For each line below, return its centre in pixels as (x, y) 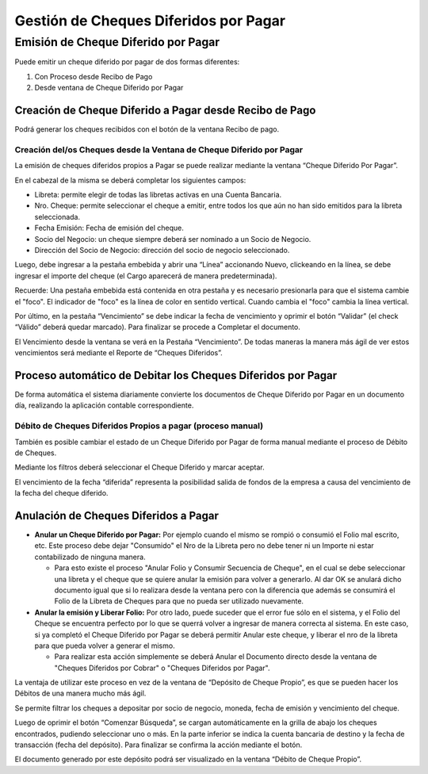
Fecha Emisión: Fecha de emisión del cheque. (109, 228)
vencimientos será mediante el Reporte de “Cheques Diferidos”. (119, 353)
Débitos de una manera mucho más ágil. (80, 693)
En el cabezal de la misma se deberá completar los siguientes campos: (130, 180)
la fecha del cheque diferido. (61, 493)
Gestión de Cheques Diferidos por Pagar (150, 21)
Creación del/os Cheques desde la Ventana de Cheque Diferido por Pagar (159, 149)
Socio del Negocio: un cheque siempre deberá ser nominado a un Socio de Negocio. (173, 239)
